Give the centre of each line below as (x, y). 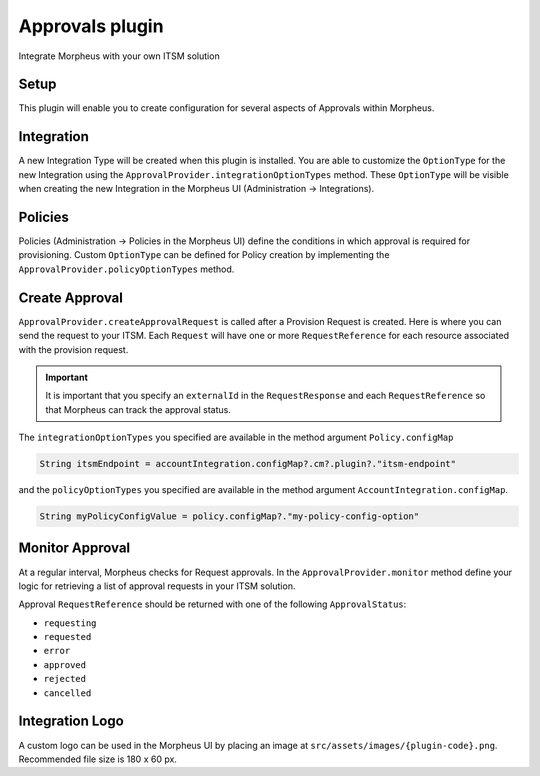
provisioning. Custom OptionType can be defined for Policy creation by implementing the (204, 255)
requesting (70, 623)
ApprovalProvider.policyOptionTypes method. (126, 269)
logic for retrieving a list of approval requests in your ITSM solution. (157, 586)
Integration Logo (71, 721)
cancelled (67, 693)
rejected (65, 679)
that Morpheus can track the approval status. (138, 409)
